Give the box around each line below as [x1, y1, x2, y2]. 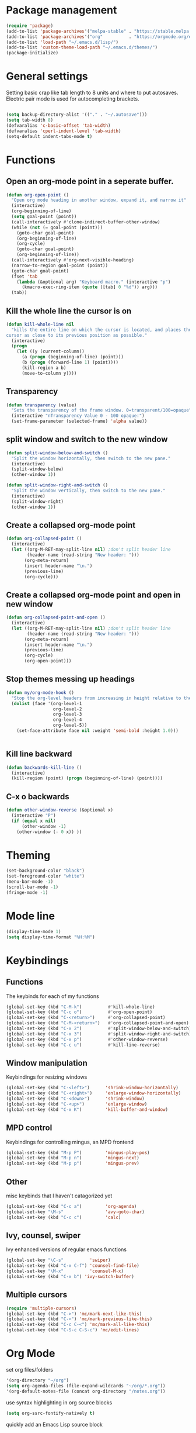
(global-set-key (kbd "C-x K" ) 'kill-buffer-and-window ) [6, 1106, 168, 1113]
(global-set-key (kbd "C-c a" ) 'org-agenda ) [6, 1203, 137, 1209]
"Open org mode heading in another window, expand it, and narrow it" [11, 197, 187, 203]
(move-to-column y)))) [21, 370, 77, 376]
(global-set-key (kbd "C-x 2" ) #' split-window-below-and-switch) [6, 1025, 192, 1031]
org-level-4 [52, 717, 82, 723]
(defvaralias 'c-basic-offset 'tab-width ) [6, 122, 111, 129]
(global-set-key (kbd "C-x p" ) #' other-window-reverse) [6, 1036, 168, 1042]
